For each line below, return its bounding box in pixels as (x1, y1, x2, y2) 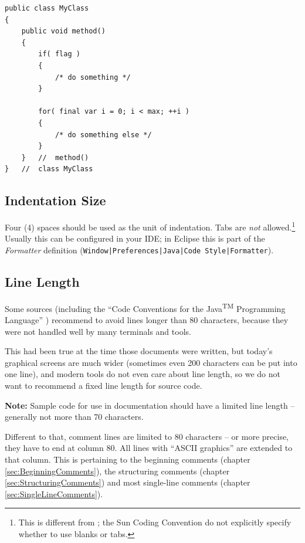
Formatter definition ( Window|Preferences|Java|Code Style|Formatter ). (5, 243, 274, 256)
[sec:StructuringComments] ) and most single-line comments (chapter (5, 476, 250, 488)
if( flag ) (38, 50, 80, 59)
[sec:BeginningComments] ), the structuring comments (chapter (5, 464, 230, 477)
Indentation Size (5, 191, 106, 209)
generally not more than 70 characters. (5, 410, 144, 423)
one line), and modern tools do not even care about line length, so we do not (5, 368, 281, 380)
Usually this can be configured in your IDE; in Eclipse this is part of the (5, 232, 265, 245)
